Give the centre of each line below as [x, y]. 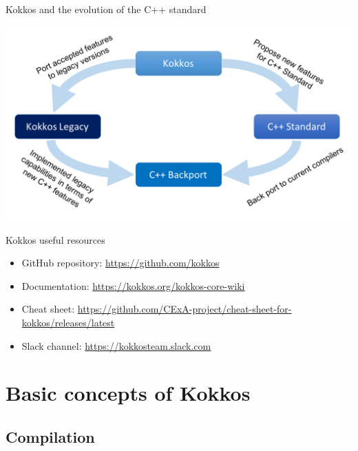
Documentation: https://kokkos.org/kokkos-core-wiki [133, 285]
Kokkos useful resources [55, 239]
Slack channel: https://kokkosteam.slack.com [116, 345]
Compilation [50, 437]
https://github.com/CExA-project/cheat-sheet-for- [185, 309]
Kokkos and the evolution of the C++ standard [106, 9]
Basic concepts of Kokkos [128, 393]
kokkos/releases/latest [68, 323]
